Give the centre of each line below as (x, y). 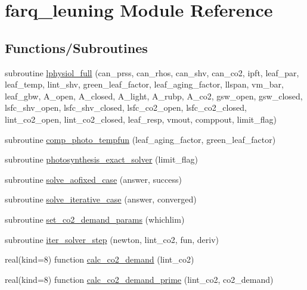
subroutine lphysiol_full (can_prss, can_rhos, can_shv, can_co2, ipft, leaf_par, (152, 72)
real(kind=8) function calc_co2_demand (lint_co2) (100, 259)
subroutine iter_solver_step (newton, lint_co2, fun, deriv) (112, 239)
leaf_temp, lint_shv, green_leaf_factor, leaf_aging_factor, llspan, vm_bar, (144, 84)
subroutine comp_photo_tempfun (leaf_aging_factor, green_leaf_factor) (140, 139)
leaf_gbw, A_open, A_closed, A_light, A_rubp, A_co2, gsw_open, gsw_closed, (154, 96)
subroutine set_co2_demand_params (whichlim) (95, 219)
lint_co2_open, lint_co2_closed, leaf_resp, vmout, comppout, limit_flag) (141, 119)
